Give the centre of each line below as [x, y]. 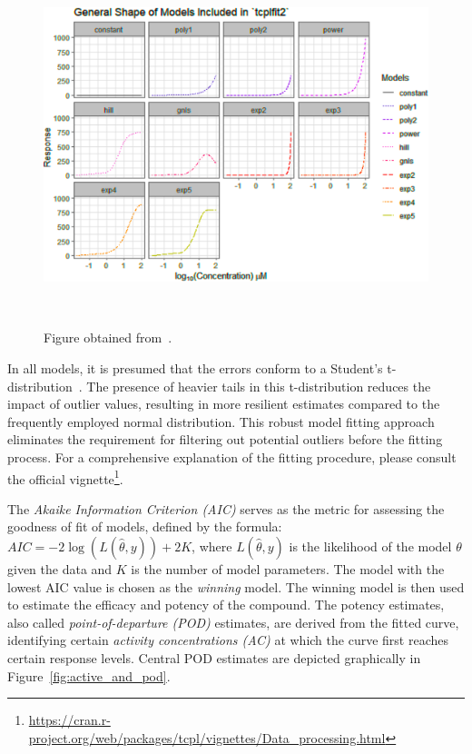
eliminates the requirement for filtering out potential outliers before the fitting [225, 439]
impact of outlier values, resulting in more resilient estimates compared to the [224, 404]
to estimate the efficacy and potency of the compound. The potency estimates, [226, 605]
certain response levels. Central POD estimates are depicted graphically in [214, 658]
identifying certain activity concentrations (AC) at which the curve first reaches [228, 640]
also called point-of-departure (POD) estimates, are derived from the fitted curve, [233, 622]
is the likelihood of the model [370, 546]
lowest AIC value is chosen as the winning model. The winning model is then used [236, 586]
